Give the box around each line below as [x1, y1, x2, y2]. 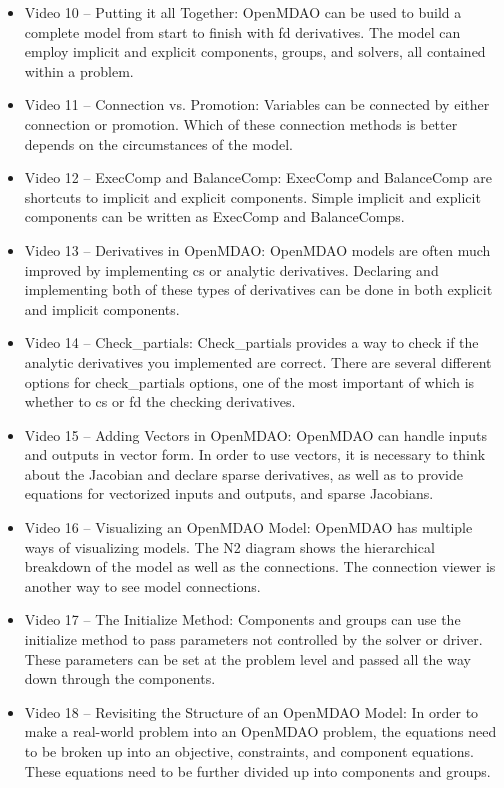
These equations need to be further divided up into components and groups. [24, 760, 491, 781]
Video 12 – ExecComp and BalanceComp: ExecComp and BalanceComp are [24, 167, 492, 188]
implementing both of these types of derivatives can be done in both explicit [24, 279, 493, 300]
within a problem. [24, 60, 134, 81]
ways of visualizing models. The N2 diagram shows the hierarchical [24, 536, 435, 557]
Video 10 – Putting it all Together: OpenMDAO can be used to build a [24, 2, 462, 22]
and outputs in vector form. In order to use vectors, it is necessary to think [24, 444, 486, 465]
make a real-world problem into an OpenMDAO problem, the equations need [24, 721, 497, 742]
